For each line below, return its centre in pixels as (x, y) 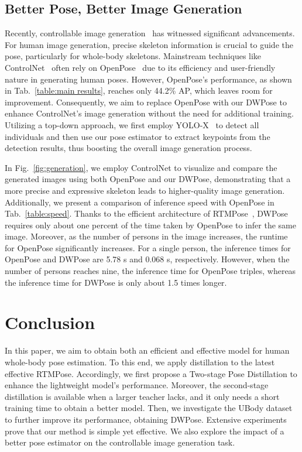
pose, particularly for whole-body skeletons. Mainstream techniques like (133, 56)
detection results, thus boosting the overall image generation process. (128, 148)
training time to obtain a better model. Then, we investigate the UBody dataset (149, 408)
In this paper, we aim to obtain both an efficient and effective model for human (147, 350)
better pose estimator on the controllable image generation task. (120, 442)
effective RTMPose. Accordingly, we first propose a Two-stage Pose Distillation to (151, 373)
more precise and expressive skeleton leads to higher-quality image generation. (145, 190)
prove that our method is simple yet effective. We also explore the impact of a (145, 431)
